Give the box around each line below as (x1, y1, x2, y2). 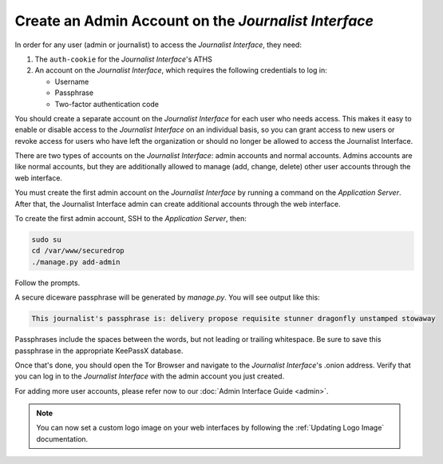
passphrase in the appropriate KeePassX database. (14, 346, 184, 355)
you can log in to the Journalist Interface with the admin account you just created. (14, 371, 285, 381)
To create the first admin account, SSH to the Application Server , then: (14, 214, 247, 224)
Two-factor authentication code (54, 99, 160, 109)
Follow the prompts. (14, 278, 81, 288)
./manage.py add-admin (31, 257, 121, 267)
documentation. (36, 434, 89, 443)
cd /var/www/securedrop (31, 246, 125, 256)
